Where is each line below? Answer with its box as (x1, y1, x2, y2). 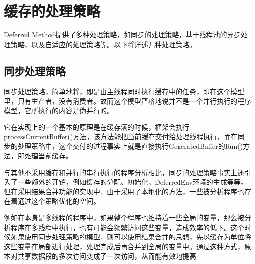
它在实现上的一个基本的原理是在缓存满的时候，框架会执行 (4, 122, 189, 132)
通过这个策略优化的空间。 (17, 196, 100, 206)
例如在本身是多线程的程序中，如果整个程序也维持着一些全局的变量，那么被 (4, 212, 244, 223)
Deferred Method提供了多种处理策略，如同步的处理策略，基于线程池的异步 (4, 29, 241, 40)
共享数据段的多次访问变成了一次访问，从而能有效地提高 (17, 251, 196, 261)
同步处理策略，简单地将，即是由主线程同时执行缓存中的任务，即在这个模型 (4, 86, 244, 96)
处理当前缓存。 (24, 151, 73, 161)
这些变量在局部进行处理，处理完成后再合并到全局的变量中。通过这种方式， (4, 241, 244, 251)
